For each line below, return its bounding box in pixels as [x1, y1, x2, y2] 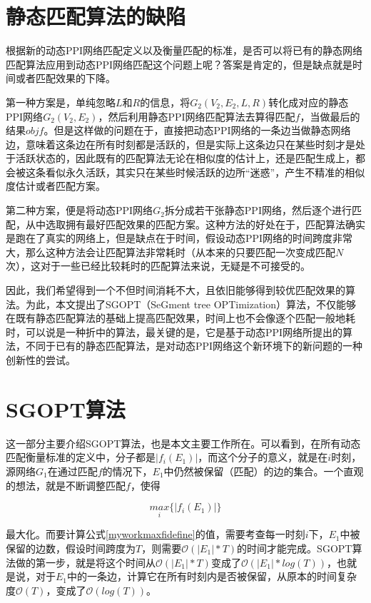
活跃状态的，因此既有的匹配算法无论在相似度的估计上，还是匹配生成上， [15, 151, 355, 166]
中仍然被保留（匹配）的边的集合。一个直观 [163, 463, 364, 478]
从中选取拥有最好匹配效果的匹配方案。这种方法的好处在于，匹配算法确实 [25, 216, 365, 231]
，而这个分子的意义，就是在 [198, 450, 328, 465]
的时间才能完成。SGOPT [237, 540, 352, 555]
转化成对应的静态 [268, 94, 349, 109]
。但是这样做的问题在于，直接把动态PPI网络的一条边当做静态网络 [44, 123, 351, 138]
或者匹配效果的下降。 [15, 71, 116, 86]
